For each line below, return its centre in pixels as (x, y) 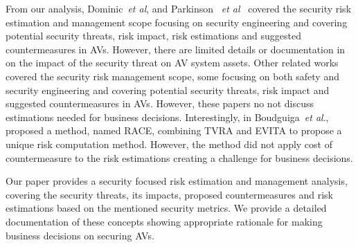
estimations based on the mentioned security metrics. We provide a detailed (166, 208)
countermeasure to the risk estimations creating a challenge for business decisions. (179, 157)
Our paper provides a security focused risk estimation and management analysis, (177, 181)
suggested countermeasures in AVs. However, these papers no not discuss (160, 103)
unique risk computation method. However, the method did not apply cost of (169, 144)
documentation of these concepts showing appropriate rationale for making (164, 221)
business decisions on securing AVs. (80, 235)
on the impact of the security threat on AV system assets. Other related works (172, 63)
